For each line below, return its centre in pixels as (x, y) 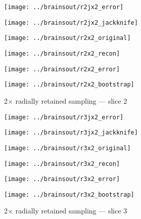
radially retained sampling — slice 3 (71, 211)
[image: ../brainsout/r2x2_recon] (62, 53)
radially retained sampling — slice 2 (71, 100)
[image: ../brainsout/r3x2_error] (62, 179)
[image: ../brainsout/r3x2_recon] (62, 164)
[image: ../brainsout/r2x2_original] (67, 38)
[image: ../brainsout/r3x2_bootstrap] (69, 194)
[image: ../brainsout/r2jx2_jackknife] (71, 23)
